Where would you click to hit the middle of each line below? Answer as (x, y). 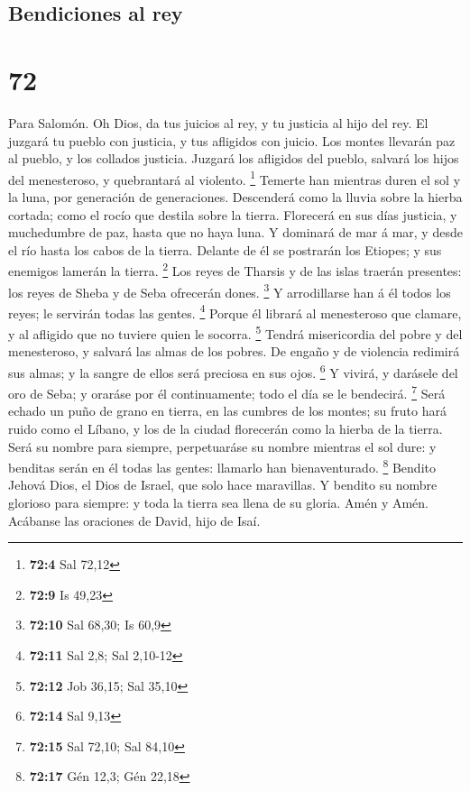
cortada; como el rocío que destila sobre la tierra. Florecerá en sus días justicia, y (233, 214)
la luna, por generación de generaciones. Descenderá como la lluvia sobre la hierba (235, 196)
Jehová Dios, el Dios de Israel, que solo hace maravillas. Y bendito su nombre (223, 485)
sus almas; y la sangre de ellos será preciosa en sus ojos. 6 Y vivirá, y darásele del (233, 371)
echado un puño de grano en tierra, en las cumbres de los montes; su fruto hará (227, 411)
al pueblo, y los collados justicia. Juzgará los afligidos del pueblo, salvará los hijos (234, 158)
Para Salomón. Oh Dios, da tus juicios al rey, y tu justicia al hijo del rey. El (218, 122)
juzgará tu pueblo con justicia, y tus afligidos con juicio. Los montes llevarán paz (232, 140)
